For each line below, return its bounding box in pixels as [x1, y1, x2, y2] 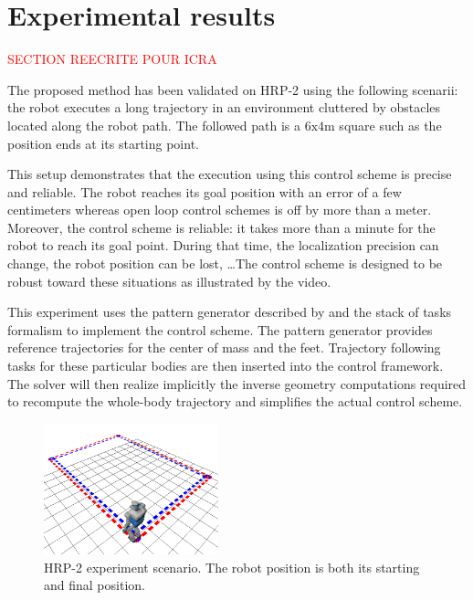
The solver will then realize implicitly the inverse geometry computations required [7, 374, 467, 393]
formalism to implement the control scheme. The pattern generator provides [7, 320, 433, 339]
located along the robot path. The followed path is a [7, 115, 300, 134]
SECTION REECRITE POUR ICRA [7, 49, 217, 68]
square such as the [339, 115, 442, 134]
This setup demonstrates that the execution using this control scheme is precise [7, 164, 452, 184]
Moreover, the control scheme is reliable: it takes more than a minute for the [7, 217, 436, 237]
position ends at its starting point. [7, 133, 199, 153]
